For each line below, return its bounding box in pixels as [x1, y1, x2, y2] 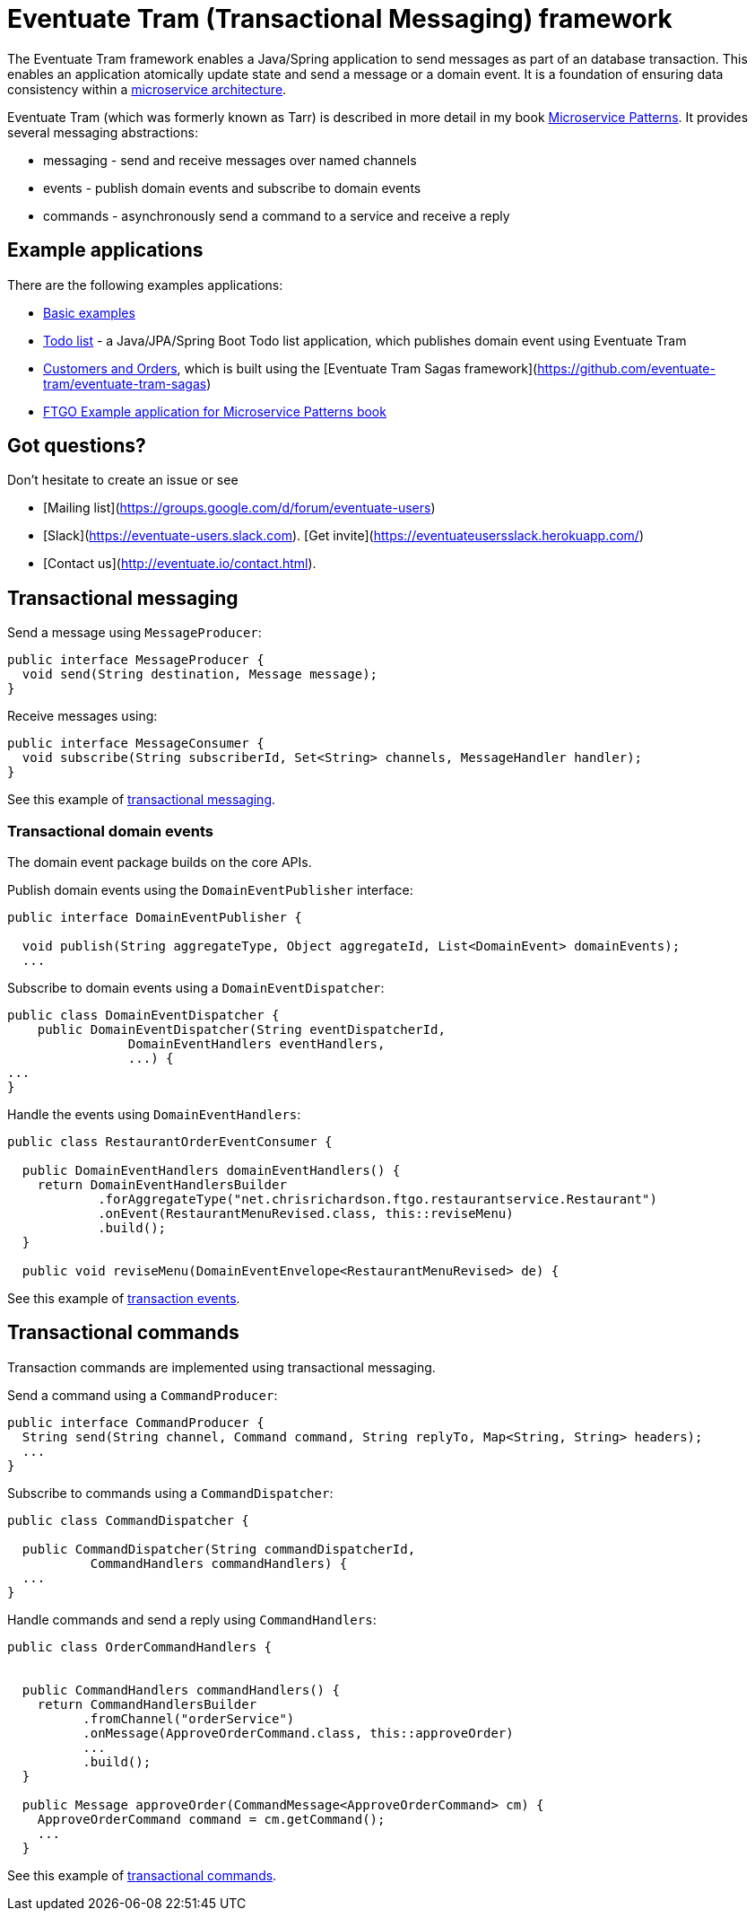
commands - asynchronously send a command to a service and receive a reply [43, 207, 510, 223]
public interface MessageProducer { [7, 652, 265, 668]
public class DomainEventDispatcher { [7, 1008, 280, 1023]
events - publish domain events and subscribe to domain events [43, 180, 421, 196]
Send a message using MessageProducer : [7, 625, 262, 641]
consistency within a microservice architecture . [7, 81, 287, 97]
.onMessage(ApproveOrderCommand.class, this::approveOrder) [82, 1725, 514, 1740]
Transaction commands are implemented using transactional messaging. [7, 1359, 436, 1375]
